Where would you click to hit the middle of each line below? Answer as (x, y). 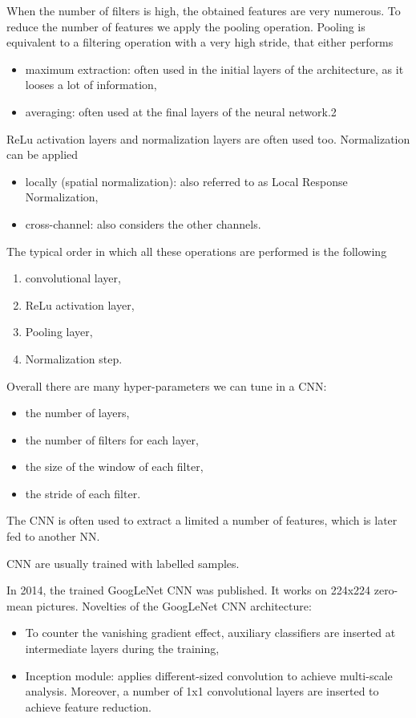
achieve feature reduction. (88, 706)
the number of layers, (77, 413)
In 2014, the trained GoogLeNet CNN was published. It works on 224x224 (189, 590)
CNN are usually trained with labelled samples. (123, 563)
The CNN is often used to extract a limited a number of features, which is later (202, 520)
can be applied (42, 154)
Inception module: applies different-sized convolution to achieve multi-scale (209, 675)
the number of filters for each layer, (112, 439)
